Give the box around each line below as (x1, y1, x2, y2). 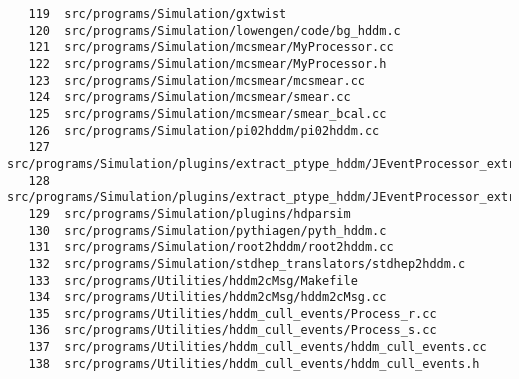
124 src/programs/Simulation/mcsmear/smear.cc (28, 90, 351, 105)
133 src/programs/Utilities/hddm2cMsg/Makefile (28, 273, 358, 288)
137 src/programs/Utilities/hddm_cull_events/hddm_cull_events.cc (28, 340, 487, 355)
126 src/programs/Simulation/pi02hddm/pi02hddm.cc (28, 123, 380, 138)
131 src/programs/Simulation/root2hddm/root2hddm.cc (28, 240, 394, 255)
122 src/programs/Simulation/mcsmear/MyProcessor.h (28, 56, 387, 71)
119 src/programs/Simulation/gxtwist (28, 7, 287, 21)
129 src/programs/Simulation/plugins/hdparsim (28, 206, 351, 221)
